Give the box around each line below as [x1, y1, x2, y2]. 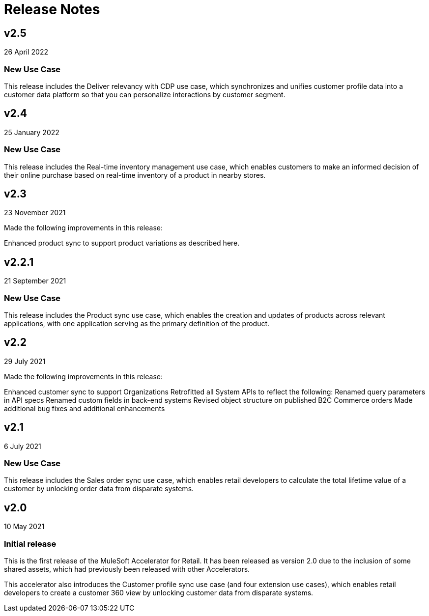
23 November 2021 [4, 208, 66, 217]
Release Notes [4, 1, 100, 18]
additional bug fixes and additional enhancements [4, 404, 165, 413]
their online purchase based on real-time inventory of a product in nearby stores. [4, 170, 266, 179]
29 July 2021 [4, 357, 46, 365]
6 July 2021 [4, 442, 41, 450]
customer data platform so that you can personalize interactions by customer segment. [4, 90, 286, 99]
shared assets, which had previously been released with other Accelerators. [4, 564, 250, 573]
